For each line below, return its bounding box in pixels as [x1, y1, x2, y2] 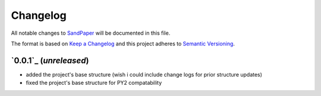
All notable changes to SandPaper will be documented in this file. [11, 29, 171, 37]
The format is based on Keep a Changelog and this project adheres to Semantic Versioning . [11, 40, 235, 47]
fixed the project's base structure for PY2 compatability [26, 80, 162, 87]
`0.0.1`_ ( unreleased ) [11, 55, 89, 65]
